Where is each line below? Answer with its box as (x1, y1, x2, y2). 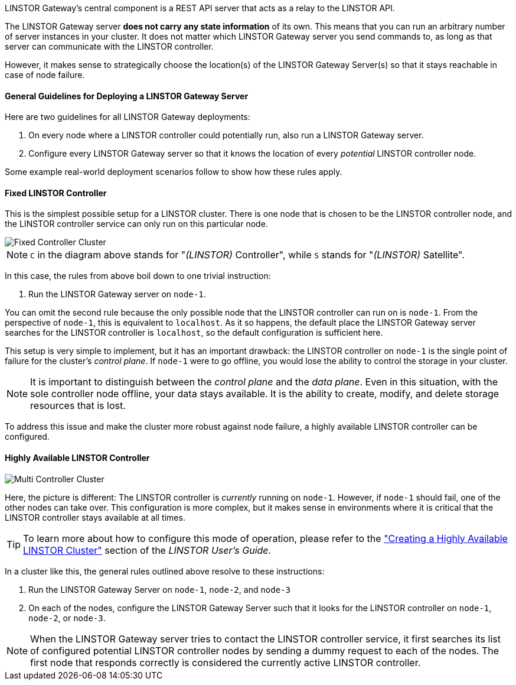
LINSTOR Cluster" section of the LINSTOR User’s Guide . (23, 544, 272, 556)
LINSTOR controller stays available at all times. (5, 512, 185, 522)
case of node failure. (5, 70, 85, 80)
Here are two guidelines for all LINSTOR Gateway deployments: (5, 112, 250, 122)
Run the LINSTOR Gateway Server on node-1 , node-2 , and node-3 (28, 584, 290, 595)
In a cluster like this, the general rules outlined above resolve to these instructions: (5, 566, 325, 576)
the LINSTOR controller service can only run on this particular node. (5, 219, 268, 229)
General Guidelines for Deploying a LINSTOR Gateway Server (5, 90, 249, 101)
